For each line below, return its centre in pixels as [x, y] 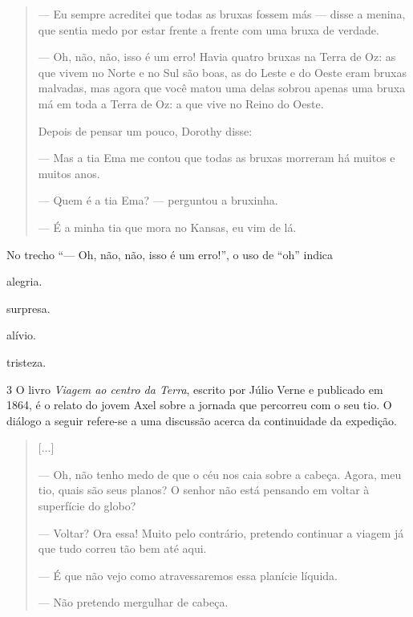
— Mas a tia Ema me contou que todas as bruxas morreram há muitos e [217, 158]
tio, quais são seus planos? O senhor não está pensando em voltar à [204, 490]
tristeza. [26, 361]
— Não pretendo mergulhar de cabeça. [133, 602]
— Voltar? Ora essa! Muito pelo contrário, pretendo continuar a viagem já [221, 532]
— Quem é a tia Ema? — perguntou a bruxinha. [158, 200]
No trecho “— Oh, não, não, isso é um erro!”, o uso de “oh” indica [170, 254]
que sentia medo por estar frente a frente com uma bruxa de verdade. [209, 29]
